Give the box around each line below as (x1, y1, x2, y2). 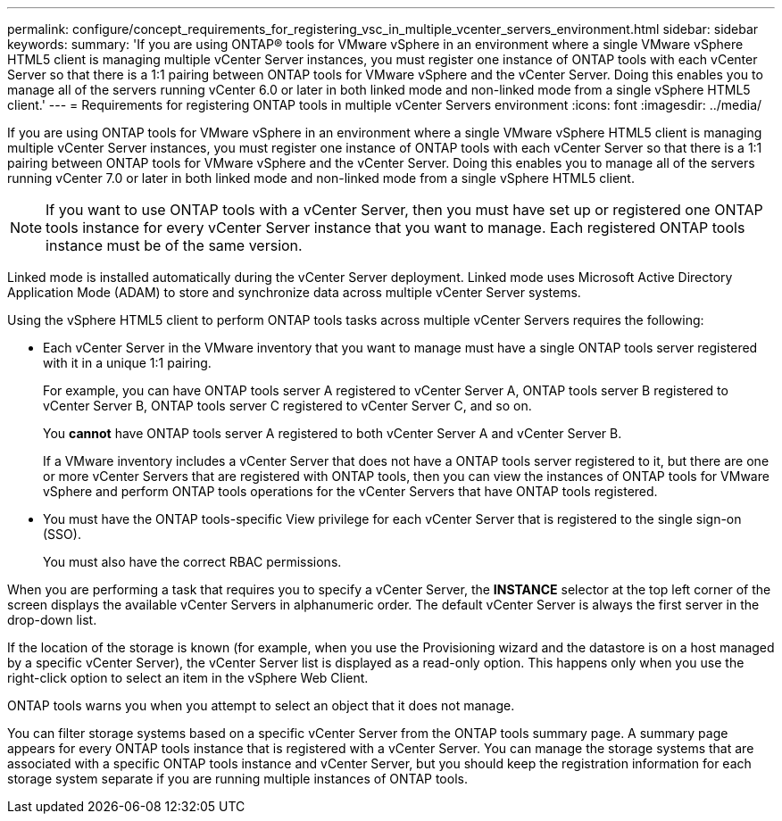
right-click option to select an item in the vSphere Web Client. (7, 670, 369, 685)
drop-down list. (7, 612, 97, 627)
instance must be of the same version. (46, 236, 303, 254)
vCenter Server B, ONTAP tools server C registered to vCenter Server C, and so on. (43, 398, 532, 413)
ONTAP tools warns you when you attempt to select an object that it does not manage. (7, 698, 515, 713)
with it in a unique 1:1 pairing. (43, 355, 212, 370)
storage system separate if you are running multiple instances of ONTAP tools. (7, 771, 468, 786)
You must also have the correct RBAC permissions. (43, 554, 342, 569)
